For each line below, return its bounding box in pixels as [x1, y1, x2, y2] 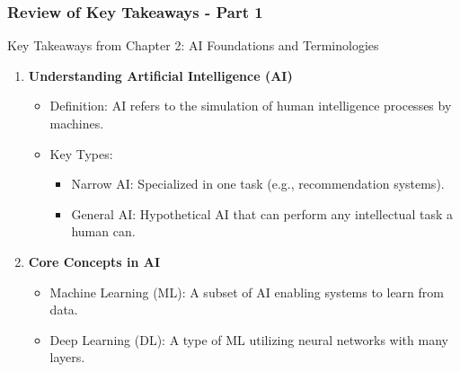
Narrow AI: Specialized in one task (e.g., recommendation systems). [71, 174, 445, 193]
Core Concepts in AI [28, 252, 160, 270]
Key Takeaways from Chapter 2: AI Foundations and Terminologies [7, 36, 379, 55]
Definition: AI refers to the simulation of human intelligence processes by [49, 96, 452, 115]
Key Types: [49, 144, 113, 163]
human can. [71, 222, 136, 241]
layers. [49, 348, 85, 367]
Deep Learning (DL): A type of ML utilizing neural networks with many [49, 330, 448, 349]
